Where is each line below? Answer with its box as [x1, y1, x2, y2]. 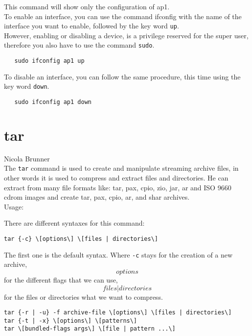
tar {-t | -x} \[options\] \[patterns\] [4, 317, 137, 324]
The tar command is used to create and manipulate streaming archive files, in [4, 163, 239, 173]
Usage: [4, 201, 24, 211]
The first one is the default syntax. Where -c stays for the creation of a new [4, 249, 233, 259]
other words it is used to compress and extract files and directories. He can [4, 173, 229, 183]
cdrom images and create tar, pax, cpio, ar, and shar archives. [4, 192, 190, 202]
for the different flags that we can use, [4, 274, 118, 284]
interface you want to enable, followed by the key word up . [4, 21, 179, 31]
